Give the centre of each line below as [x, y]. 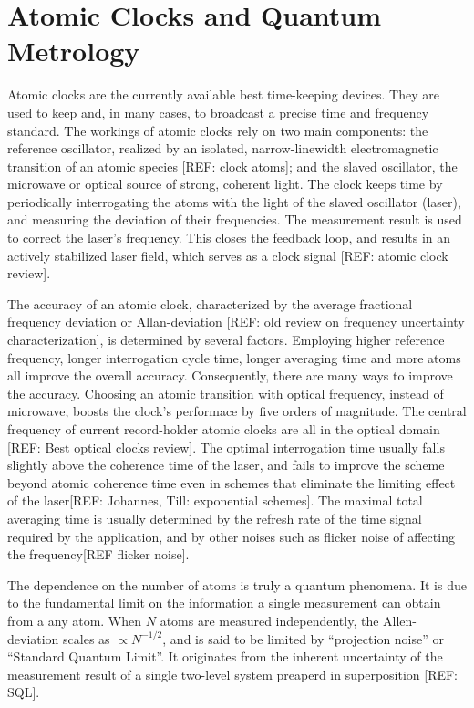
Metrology [74, 51]
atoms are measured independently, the [269, 620]
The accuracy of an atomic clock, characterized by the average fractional [210, 303]
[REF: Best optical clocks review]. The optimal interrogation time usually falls [226, 447]
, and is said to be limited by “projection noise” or [303, 638]
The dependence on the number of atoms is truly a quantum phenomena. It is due [237, 584]
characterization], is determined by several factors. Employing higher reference [226, 340]
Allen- [400, 620]
